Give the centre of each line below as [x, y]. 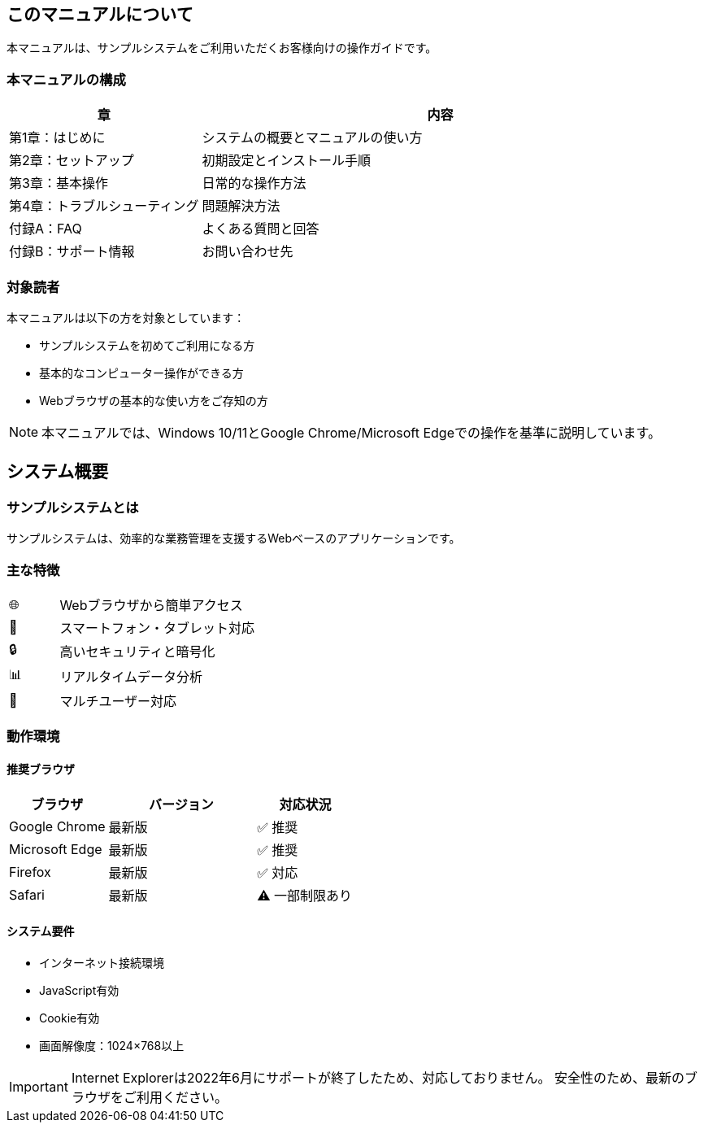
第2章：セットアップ [72, 161]
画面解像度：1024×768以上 [112, 1045]
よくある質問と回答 [261, 229]
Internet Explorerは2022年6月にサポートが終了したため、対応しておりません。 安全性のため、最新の [378, 1077]
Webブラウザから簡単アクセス [151, 605]
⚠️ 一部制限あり [305, 896]
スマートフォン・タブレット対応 [157, 628]
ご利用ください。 [175, 1097]
